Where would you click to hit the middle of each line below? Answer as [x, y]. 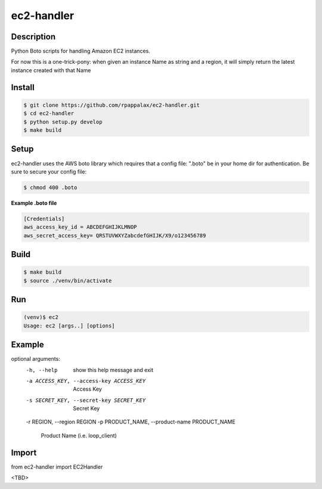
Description [33, 37]
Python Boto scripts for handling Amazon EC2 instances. [80, 51]
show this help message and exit [113, 370]
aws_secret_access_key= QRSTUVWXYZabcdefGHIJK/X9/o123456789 [115, 235]
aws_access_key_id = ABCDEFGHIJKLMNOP [80, 227]
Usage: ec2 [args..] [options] [69, 326]
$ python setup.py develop [63, 122]
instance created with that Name [51, 70]
